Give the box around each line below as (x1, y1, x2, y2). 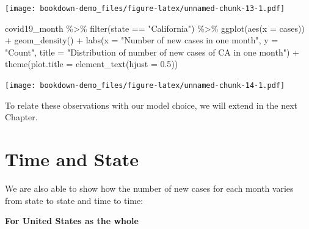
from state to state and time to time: (5, 194, 144, 206)
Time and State (5, 147, 139, 172)
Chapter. (5, 111, 38, 123)
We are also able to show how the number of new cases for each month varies (5, 182, 294, 194)
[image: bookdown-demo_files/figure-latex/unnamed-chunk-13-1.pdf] (5, 4, 285, 13)
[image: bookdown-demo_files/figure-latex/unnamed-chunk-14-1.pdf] (5, 81, 285, 90)
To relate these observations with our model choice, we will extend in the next (5, 98, 298, 111)
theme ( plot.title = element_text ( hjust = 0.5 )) (5, 57, 178, 70)
